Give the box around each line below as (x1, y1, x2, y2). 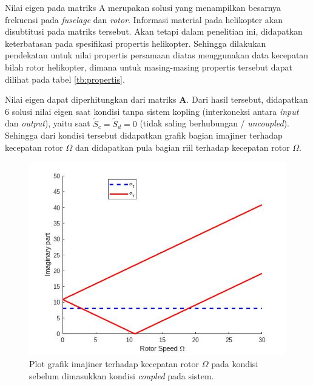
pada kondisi (211, 357, 258, 370)
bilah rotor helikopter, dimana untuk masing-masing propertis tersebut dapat (5, 60, 292, 73)
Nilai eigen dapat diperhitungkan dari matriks (5, 93, 177, 106)
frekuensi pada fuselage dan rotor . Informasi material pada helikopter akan (5, 13, 283, 26)
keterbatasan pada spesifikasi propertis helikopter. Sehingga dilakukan (5, 36, 266, 49)
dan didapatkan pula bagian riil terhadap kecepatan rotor (75, 140, 290, 153)
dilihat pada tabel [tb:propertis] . (5, 72, 125, 85)
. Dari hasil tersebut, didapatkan (186, 93, 308, 106)
